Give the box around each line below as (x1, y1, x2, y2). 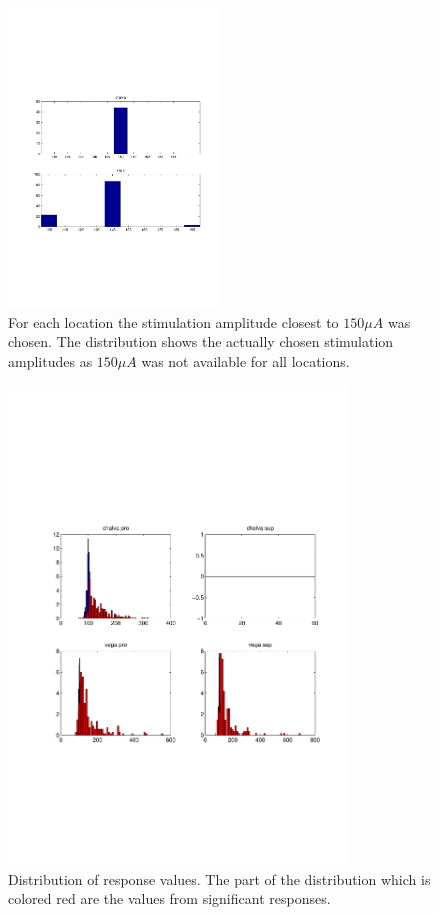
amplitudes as (8, 350, 93, 371)
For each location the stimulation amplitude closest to (8, 311, 339, 332)
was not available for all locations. (141, 350, 350, 371)
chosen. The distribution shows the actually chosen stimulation (8, 331, 394, 352)
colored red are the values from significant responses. (8, 888, 331, 909)
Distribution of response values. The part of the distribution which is (8, 868, 431, 889)
